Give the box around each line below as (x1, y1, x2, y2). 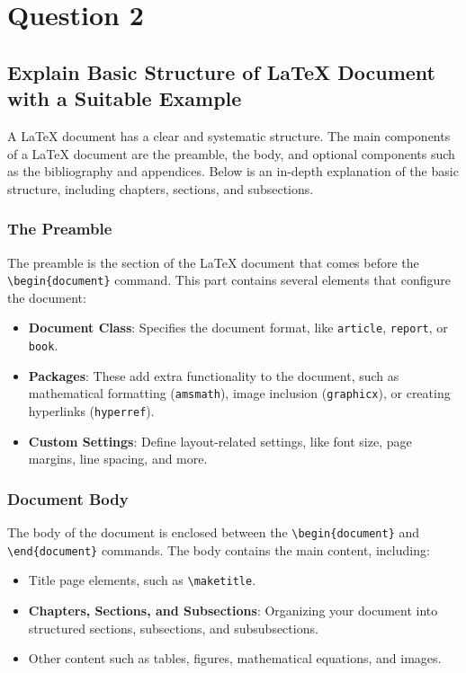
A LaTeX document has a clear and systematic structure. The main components (7, 126, 451, 145)
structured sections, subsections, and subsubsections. (28, 618, 318, 637)
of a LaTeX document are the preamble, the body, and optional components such (7, 144, 455, 163)
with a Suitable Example (7, 84, 242, 112)
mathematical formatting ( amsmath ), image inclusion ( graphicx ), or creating (28, 384, 451, 403)
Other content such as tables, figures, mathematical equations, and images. (28, 649, 442, 668)
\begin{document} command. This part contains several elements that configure (7, 270, 451, 289)
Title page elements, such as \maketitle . (28, 571, 256, 589)
